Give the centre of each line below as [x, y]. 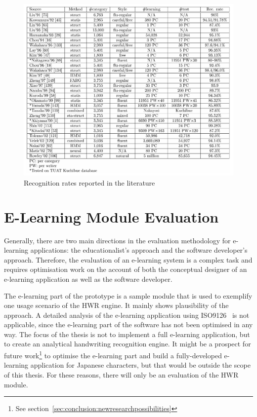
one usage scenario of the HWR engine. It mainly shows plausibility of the [116, 305]
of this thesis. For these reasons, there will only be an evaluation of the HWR [121, 374]
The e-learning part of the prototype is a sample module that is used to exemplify [128, 295]
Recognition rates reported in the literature [89, 182]
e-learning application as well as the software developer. [88, 279]
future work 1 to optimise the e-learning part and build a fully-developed [113, 355]
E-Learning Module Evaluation [111, 216]
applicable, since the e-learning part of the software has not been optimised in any [128, 324]
